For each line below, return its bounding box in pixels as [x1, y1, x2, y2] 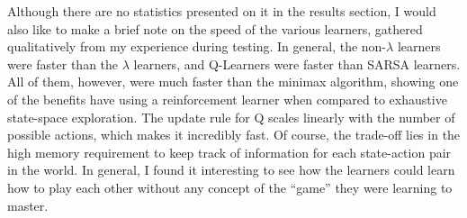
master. [7, 195, 49, 214]
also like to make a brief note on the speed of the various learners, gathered [7, 19, 423, 38]
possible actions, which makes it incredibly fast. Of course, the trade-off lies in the [7, 125, 461, 144]
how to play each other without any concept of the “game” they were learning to [7, 177, 453, 196]
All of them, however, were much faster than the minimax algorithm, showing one [7, 72, 459, 91]
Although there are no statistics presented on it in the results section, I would [7, 2, 436, 20]
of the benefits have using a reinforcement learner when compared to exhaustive [7, 89, 447, 108]
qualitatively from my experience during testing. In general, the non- [7, 37, 387, 56]
